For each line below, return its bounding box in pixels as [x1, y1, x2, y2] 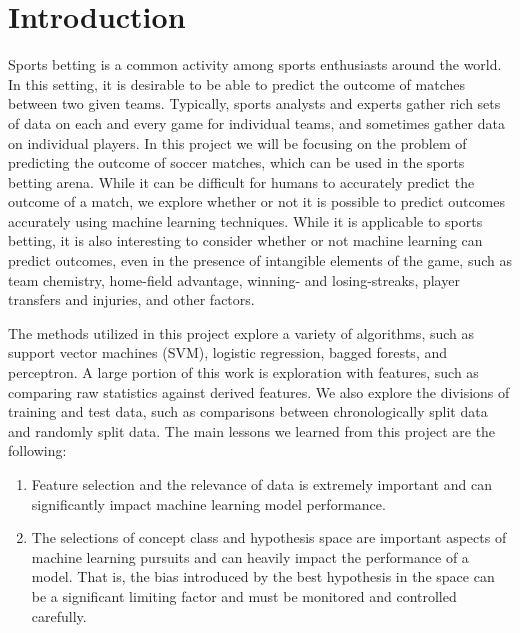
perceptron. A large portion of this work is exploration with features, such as [8, 362, 479, 383]
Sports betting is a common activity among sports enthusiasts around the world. [8, 54, 502, 75]
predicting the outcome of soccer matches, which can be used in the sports [8, 152, 465, 173]
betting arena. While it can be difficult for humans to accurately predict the [8, 171, 475, 192]
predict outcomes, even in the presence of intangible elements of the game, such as [8, 250, 512, 271]
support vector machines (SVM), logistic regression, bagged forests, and [8, 342, 448, 363]
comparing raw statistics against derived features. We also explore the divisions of [8, 381, 510, 402]
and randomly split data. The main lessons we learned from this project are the [8, 420, 496, 441]
